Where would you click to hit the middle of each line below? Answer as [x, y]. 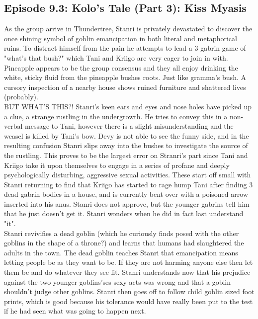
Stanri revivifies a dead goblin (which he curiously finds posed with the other [122, 233]
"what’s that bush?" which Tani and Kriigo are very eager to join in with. [116, 57]
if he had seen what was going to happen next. [75, 311]
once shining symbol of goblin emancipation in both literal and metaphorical [121, 38]
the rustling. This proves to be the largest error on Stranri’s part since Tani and [126, 155]
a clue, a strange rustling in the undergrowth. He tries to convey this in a [116, 116]
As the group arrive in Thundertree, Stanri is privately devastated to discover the [128, 29]
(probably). [21, 97]
